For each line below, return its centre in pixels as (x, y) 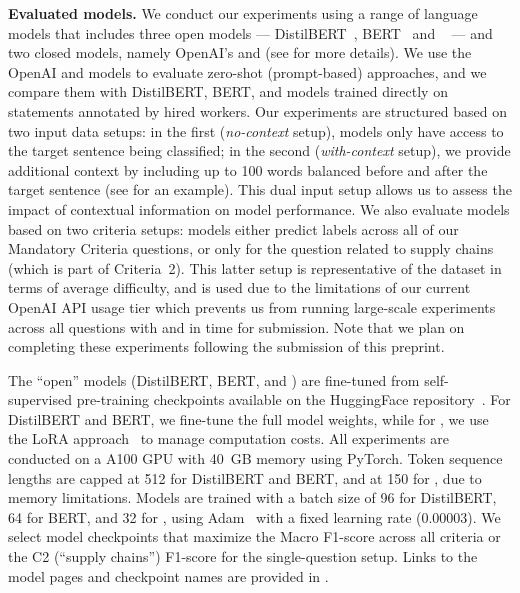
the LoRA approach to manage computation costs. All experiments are (228, 438)
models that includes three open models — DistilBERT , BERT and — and (250, 32)
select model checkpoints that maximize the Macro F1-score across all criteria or (254, 536)
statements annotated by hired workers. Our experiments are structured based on (257, 110)
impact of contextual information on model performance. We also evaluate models (259, 208)
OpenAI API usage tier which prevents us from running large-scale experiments (252, 306)
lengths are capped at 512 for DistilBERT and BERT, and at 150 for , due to (245, 477)
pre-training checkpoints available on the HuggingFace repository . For (293, 399)
